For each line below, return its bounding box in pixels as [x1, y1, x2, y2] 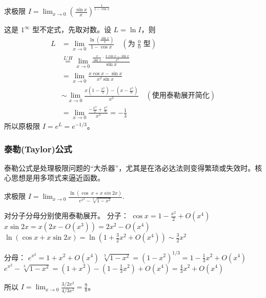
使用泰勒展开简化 [152, 92, 210, 100]
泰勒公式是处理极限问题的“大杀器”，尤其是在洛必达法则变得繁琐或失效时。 [4, 162, 255, 173]
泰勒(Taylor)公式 [4, 142, 72, 155]
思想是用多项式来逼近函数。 [11, 172, 105, 183]
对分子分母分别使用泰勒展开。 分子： [4, 210, 129, 220]
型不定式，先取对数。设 [32, 24, 111, 35]
